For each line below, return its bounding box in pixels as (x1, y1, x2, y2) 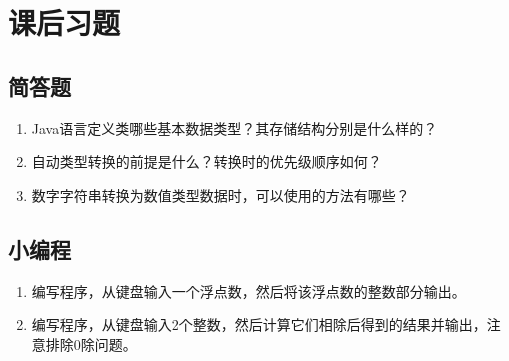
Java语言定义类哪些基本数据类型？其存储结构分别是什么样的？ (31, 117, 438, 138)
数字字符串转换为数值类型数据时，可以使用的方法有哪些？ (31, 184, 410, 205)
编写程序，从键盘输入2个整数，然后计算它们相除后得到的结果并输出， (31, 314, 487, 335)
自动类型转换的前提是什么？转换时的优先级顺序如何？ (31, 151, 382, 172)
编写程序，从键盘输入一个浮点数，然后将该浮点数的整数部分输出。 (31, 280, 466, 301)
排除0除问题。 (45, 333, 137, 354)
